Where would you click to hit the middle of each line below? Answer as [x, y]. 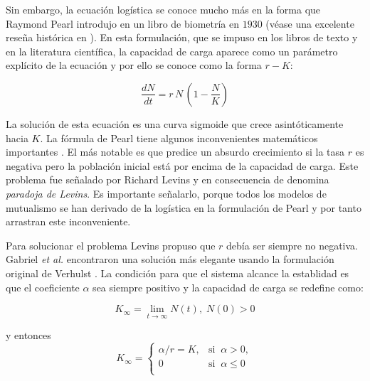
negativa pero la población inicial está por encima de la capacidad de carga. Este [182, 165]
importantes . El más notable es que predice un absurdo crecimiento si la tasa [175, 152]
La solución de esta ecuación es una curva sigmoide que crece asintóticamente [175, 123]
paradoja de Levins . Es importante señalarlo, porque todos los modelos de [166, 193]
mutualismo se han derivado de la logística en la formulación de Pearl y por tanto [184, 207]
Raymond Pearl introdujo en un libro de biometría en [123, 23]
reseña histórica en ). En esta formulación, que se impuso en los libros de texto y [182, 37]
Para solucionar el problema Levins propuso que [111, 245]
